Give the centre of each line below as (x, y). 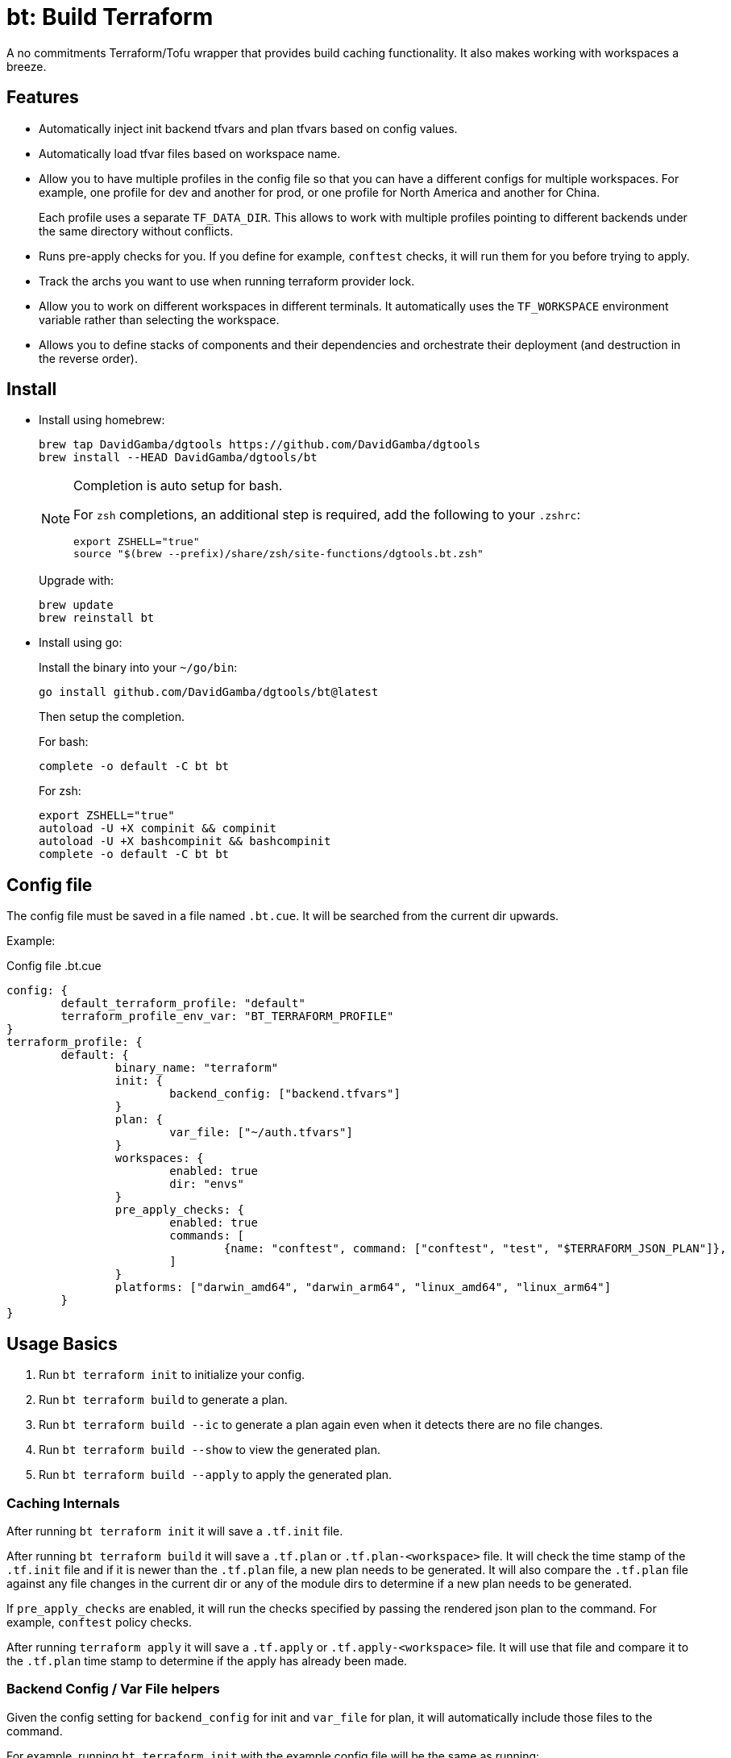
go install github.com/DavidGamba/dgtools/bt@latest (209, 692)
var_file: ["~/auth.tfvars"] (261, 1133)
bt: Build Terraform (110, 17)
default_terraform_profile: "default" (183, 1004)
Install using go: (81, 643)
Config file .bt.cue (54, 966)
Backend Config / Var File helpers (113, 1689)
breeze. (27, 66)
